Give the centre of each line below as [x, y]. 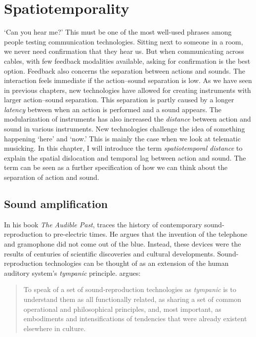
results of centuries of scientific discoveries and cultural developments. [109, 253]
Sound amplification [56, 204]
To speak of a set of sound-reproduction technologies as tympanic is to [130, 289]
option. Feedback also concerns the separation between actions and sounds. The [125, 70]
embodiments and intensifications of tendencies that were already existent [135, 318]
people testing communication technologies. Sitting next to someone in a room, [124, 41]
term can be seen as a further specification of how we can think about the [116, 167]
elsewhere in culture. [55, 328]
